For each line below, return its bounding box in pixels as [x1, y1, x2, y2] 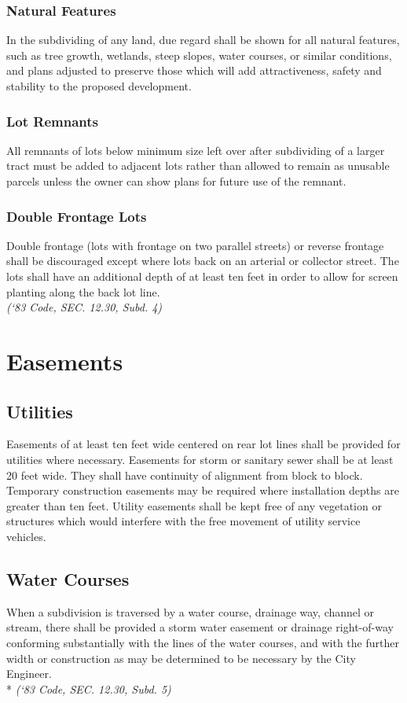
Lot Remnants [6, 111, 98, 131]
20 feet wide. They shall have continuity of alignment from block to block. [6, 466, 363, 483]
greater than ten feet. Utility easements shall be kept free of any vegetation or [6, 497, 382, 513]
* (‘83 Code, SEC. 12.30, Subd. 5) [6, 680, 171, 697]
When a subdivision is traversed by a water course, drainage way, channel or [6, 603, 375, 620]
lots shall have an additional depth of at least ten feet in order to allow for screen [6, 268, 398, 284]
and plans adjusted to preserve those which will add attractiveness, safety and [6, 62, 382, 79]
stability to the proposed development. [6, 78, 192, 94]
